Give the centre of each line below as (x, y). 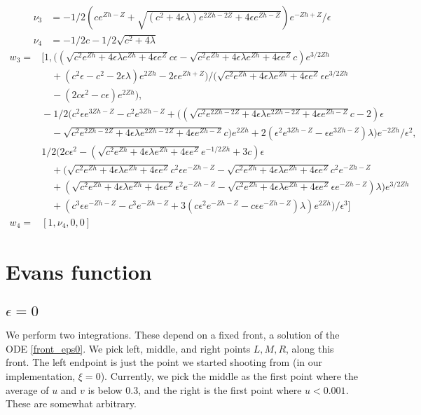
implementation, (41, 375)
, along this (310, 348)
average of (27, 389)
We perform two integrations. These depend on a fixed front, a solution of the (173, 335)
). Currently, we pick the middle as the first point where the (229, 375)
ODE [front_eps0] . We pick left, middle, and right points (128, 348)
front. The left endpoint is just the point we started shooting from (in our (164, 362)
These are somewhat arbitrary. (71, 403)
